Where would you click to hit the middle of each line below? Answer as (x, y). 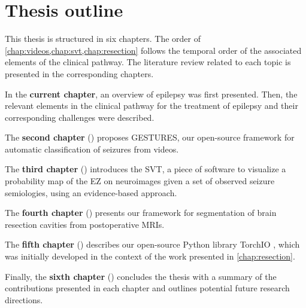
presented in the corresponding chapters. (79, 73)
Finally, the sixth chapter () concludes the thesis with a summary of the (141, 276)
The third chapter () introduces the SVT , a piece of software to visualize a (146, 169)
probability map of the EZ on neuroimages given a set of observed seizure (140, 181)
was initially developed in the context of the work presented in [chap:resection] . (150, 256)
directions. (24, 299)
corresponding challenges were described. (80, 117)
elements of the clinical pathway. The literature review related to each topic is (148, 62)
